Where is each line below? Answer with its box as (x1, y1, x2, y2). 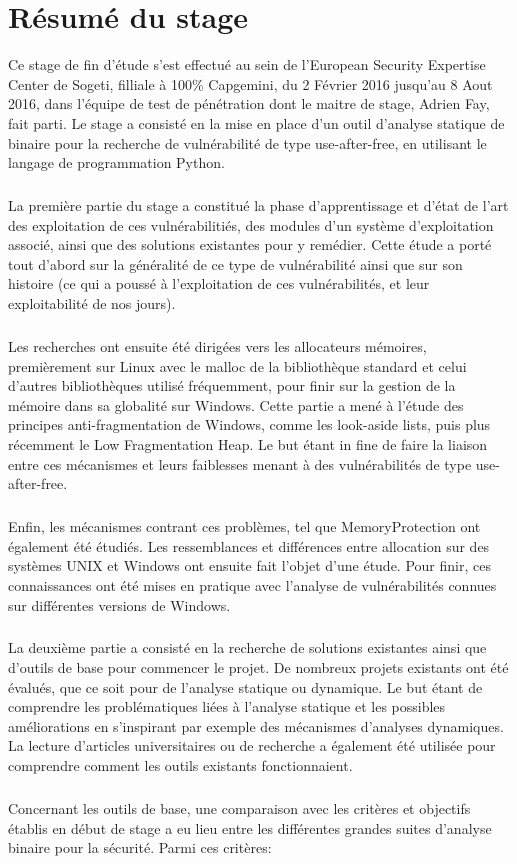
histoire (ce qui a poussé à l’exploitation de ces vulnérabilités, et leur (8, 273, 430, 294)
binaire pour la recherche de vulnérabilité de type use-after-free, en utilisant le (8, 132, 487, 153)
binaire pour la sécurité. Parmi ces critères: (8, 837, 272, 858)
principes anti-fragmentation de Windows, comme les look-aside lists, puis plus (8, 414, 491, 435)
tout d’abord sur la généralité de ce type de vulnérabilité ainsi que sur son (8, 253, 463, 274)
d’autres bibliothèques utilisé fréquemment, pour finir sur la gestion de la (8, 375, 456, 396)
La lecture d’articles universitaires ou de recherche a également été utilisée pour (8, 735, 496, 756)
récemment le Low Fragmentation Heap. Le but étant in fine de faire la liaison (8, 433, 488, 454)
